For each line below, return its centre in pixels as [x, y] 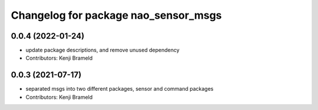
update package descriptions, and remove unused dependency [102, 50]
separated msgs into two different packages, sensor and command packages [120, 89]
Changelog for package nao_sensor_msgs [116, 15]
